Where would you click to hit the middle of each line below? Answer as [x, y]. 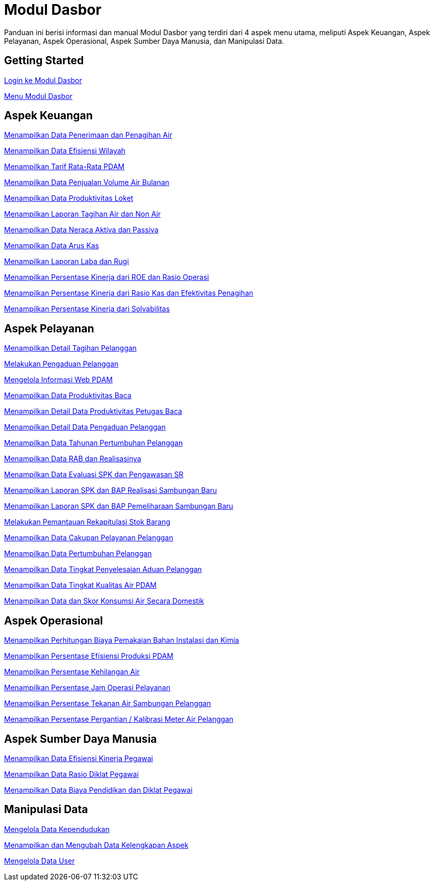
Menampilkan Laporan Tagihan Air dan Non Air [83, 214]
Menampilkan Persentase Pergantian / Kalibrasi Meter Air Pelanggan [119, 719]
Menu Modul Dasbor [39, 96]
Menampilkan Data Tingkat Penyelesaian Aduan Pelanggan [103, 569]
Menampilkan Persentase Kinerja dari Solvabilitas [87, 309]
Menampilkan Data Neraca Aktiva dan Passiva [81, 230]
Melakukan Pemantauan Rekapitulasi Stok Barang [87, 522]
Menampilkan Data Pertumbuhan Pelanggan [78, 554]
